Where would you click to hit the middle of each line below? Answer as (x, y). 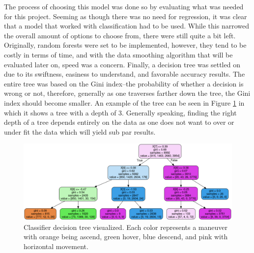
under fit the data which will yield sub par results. (80, 131)
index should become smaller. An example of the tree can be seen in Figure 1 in (124, 102)
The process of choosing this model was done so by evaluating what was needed (124, 6)
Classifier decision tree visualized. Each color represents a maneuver (126, 227)
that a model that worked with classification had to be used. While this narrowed (127, 26)
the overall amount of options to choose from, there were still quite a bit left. (120, 35)
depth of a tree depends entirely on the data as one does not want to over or (119, 122)
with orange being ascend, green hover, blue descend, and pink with (126, 237)
